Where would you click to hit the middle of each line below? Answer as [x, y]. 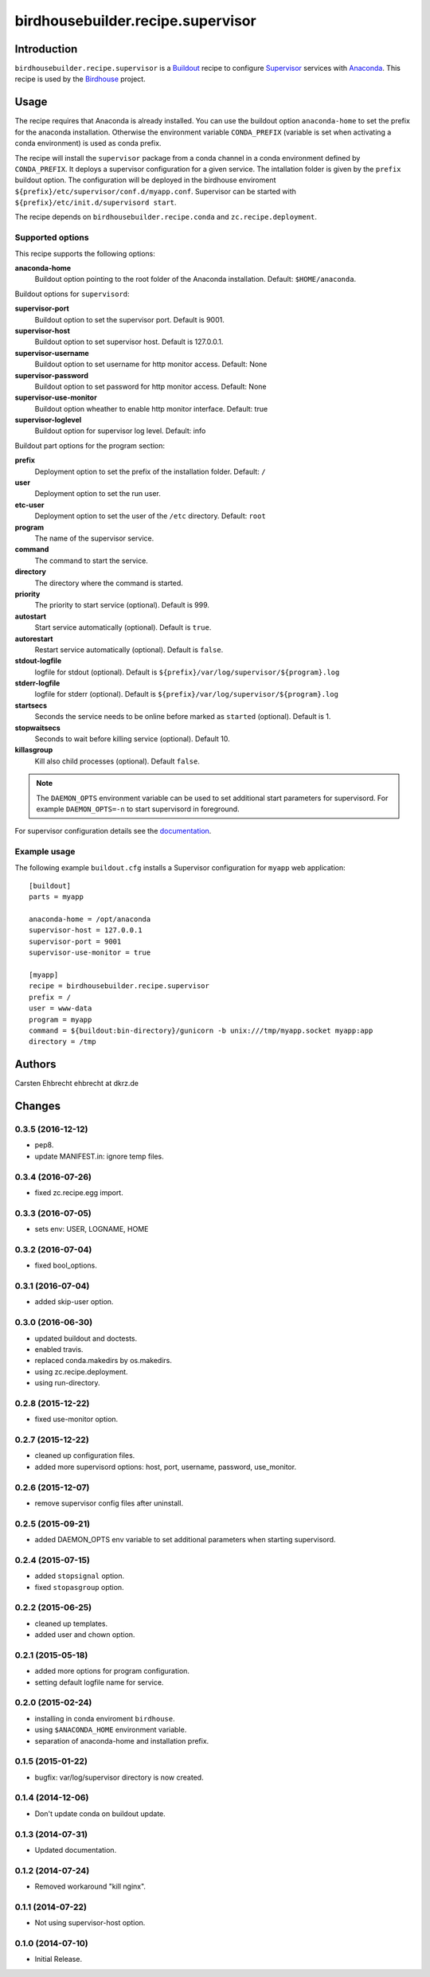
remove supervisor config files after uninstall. [109, 1503]
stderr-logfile [37, 683]
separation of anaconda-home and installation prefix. [122, 1741]
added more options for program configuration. [112, 1671]
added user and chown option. [85, 1635]
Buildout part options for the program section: [90, 445]
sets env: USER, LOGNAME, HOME [92, 1229]
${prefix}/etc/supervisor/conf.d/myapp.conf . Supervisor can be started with [155, 191]
